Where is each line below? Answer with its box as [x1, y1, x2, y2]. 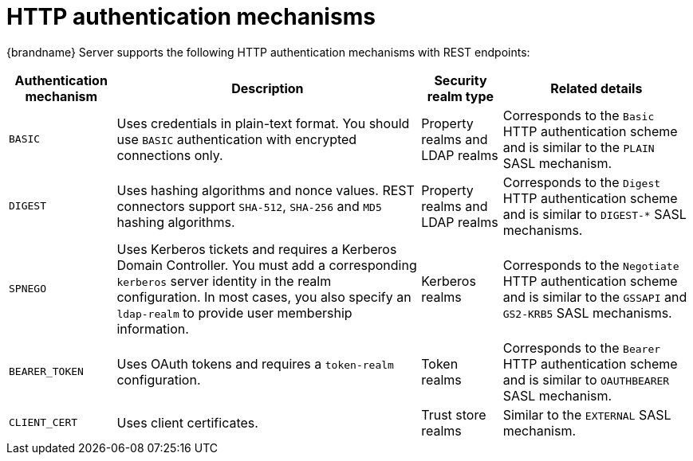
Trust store [421, 406, 486, 423]
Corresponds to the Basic [502, 107, 655, 123]
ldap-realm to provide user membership [116, 304, 352, 321]
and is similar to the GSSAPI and [502, 288, 687, 305]
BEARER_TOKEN [9, 365, 84, 378]
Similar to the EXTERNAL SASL [502, 406, 671, 423]
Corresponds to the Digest [502, 174, 661, 190]
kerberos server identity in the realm [116, 272, 332, 289]
